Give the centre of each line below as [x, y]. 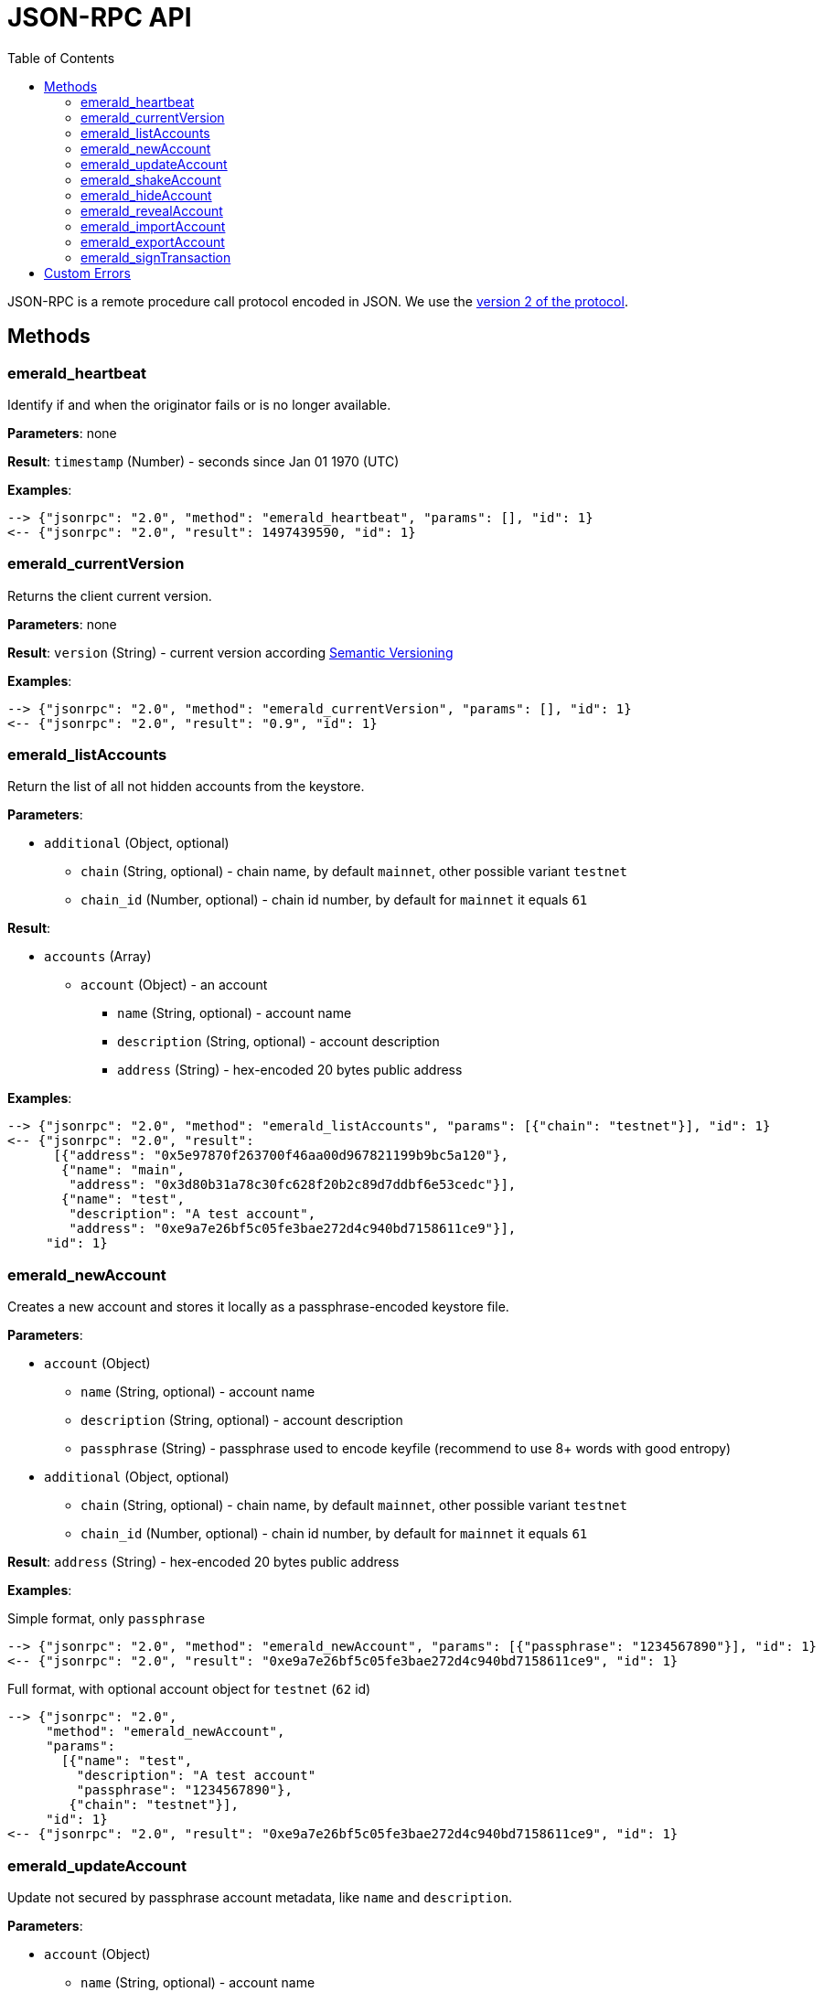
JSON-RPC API [100, 17]
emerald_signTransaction [156, 257]
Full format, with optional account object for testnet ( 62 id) [189, 1689]
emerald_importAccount [153, 226]
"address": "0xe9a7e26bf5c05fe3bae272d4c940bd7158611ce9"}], [293, 1229]
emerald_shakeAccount [151, 179]
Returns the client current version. [110, 595]
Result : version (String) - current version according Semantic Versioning [230, 652]
